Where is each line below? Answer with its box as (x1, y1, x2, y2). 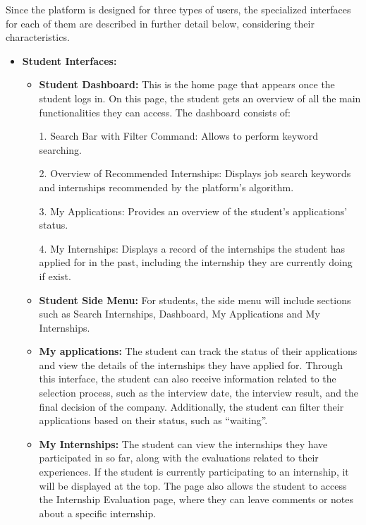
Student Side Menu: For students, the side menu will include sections (39, 292, 351, 307)
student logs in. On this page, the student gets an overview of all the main (39, 90, 361, 105)
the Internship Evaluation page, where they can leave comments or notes (39, 492, 353, 507)
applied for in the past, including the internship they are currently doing (39, 255, 353, 270)
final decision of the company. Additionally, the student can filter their (39, 399, 344, 414)
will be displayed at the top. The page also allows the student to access (39, 478, 347, 493)
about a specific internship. (39, 505, 157, 520)
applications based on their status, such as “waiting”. (39, 413, 268, 428)
